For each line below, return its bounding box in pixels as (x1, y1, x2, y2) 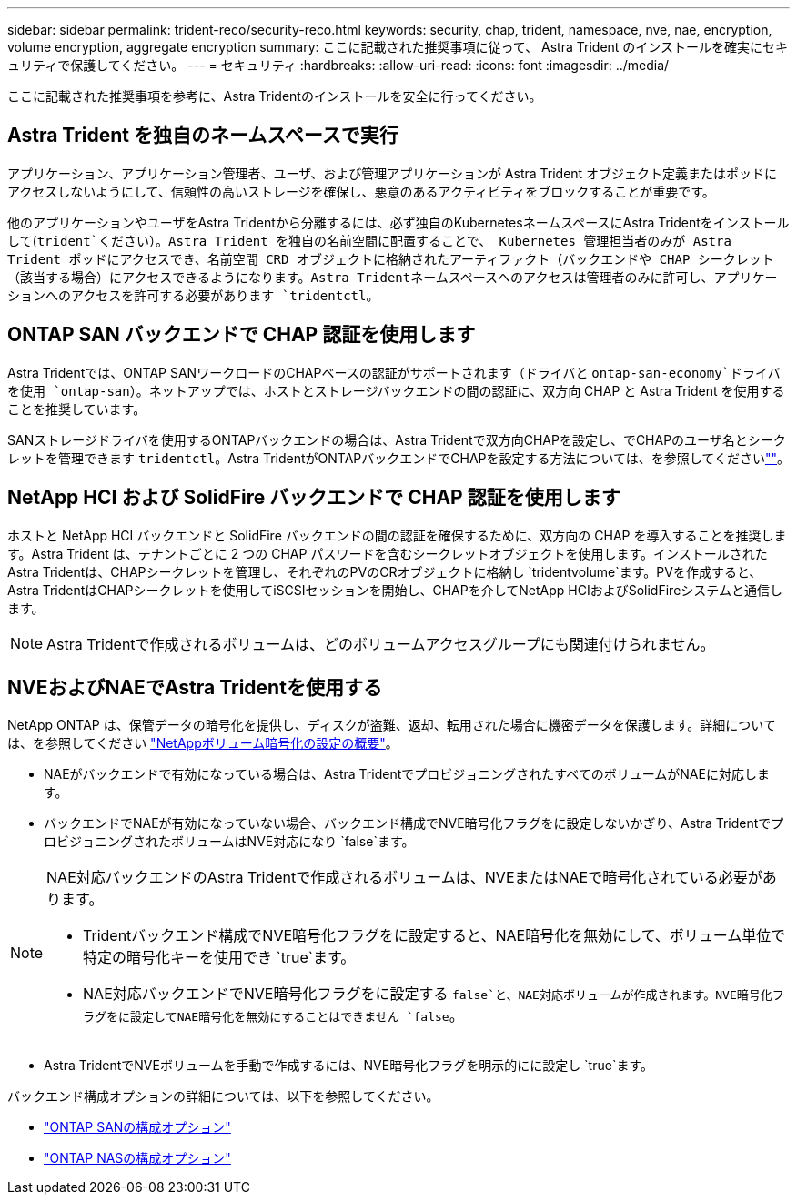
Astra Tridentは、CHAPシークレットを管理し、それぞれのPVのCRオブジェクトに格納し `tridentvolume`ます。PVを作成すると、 (7, 563, 762, 580)
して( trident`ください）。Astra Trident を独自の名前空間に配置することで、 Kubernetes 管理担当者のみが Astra (7, 232, 731, 248)
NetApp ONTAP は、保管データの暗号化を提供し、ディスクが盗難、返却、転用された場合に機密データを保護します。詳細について (7, 717, 776, 733)
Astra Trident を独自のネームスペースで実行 (7, 124, 398, 147)
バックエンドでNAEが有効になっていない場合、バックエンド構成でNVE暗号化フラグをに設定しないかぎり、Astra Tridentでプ (44, 815, 784, 832)
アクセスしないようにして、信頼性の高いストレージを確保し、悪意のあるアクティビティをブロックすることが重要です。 (7, 183, 715, 199)
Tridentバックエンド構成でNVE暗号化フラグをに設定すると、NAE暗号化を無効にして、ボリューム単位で (83, 926, 786, 945)
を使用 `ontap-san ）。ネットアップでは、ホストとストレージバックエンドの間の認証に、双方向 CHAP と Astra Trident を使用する (7, 382, 785, 399)
